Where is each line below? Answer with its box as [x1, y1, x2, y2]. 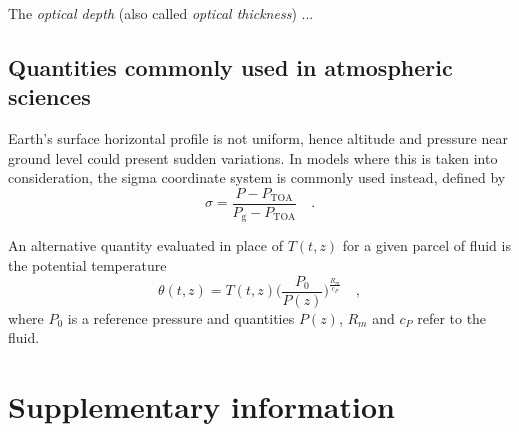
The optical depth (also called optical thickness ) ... [8, 3, 314, 23]
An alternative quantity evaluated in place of [8, 235, 284, 256]
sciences [8, 81, 91, 112]
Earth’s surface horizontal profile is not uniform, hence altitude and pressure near [8, 128, 508, 149]
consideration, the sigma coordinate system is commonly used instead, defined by [8, 167, 506, 188]
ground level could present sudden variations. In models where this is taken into [8, 147, 498, 168]
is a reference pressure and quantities [67, 307, 295, 328]
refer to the [417, 307, 487, 328]
